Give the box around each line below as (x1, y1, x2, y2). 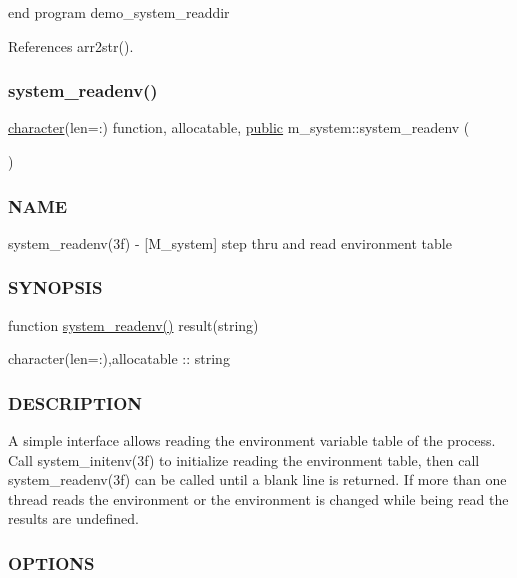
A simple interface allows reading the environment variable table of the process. (8, 430, 496, 451)
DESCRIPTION (8, 390, 143, 415)
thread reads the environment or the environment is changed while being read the (8, 488, 509, 509)
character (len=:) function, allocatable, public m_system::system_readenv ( (8, 117, 470, 138)
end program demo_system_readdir (8, 2, 230, 22)
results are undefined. (8, 508, 139, 529)
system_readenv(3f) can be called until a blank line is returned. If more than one (8, 469, 507, 490)
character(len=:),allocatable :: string (8, 348, 230, 369)
